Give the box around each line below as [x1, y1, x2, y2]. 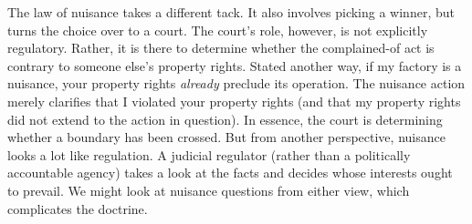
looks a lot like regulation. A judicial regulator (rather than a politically [7, 145, 411, 164]
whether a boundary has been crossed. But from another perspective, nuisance [7, 127, 446, 147]
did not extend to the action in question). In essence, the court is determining [7, 109, 443, 128]
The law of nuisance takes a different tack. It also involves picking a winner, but [7, 3, 455, 21]
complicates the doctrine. [7, 199, 148, 218]
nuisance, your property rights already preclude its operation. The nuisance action [7, 74, 466, 93]
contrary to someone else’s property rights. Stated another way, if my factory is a [7, 56, 462, 75]
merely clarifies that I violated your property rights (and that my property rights [7, 91, 461, 110]
